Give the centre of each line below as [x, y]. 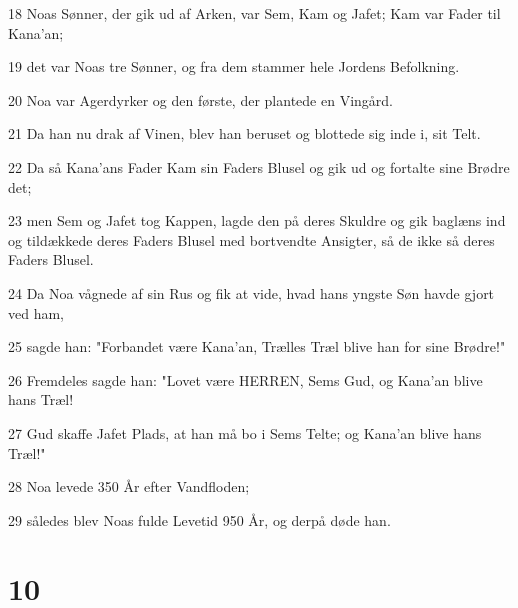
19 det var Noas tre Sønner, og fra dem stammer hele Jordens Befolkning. [234, 66]
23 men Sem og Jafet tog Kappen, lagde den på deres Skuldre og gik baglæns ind [257, 220]
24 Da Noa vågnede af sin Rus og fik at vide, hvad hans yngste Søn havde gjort [251, 292]
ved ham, [36, 312]
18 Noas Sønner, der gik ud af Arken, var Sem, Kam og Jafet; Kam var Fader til [254, 13]
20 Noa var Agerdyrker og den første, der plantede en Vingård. [200, 99]
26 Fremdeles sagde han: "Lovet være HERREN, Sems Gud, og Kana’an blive [245, 379]
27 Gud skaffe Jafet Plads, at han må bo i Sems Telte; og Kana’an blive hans [245, 432]
